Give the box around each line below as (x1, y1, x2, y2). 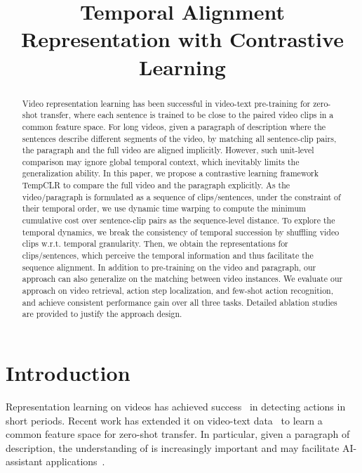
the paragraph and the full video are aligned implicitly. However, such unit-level (22, 144, 314, 156)
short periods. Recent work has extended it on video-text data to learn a (6, 413, 323, 427)
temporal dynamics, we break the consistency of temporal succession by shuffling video (22, 226, 340, 238)
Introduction (6, 358, 130, 387)
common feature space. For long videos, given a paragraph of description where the (22, 120, 326, 132)
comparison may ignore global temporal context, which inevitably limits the (22, 155, 300, 167)
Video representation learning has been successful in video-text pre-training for (22, 97, 311, 109)
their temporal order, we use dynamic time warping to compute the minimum (22, 202, 306, 214)
